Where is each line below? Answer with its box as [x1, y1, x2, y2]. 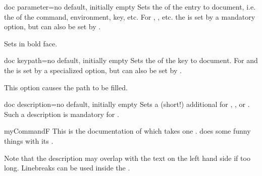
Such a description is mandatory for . [4, 108, 119, 119]
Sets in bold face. [4, 38, 58, 48]
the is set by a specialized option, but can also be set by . [4, 65, 182, 75]
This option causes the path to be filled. [4, 82, 128, 92]
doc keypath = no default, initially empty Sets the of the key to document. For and [4, 55, 258, 66]
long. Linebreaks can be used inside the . [4, 162, 130, 173]
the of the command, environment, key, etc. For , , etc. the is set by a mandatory [4, 11, 255, 22]
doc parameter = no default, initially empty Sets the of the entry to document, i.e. [4, 2, 256, 12]
